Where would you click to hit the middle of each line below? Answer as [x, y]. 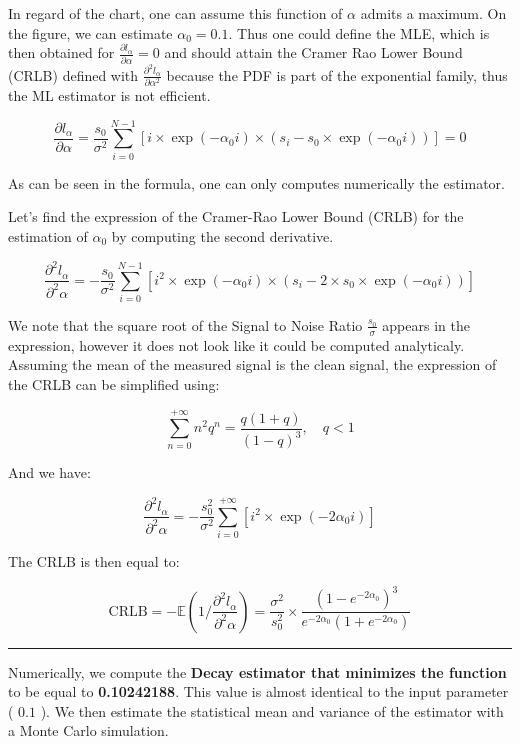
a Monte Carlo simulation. [88, 730]
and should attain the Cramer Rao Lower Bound [313, 52]
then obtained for [61, 52]
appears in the [426, 324]
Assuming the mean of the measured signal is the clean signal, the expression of [252, 364]
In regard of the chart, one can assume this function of [175, 13]
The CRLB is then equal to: [94, 561]
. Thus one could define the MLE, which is [359, 32]
